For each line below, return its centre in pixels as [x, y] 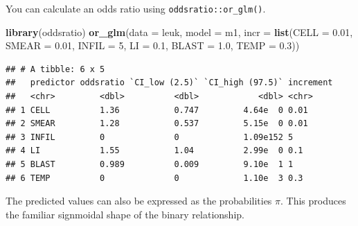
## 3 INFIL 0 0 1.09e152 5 [150, 137]
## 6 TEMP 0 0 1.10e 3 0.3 [154, 178]
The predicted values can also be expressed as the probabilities [139, 201]
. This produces [313, 201]
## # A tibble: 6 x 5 [55, 69]
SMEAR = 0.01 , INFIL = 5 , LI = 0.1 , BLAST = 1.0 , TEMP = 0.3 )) [153, 45]
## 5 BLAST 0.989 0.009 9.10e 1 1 [150, 164]
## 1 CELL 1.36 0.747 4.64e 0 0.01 [157, 110]
